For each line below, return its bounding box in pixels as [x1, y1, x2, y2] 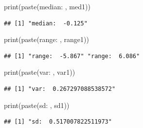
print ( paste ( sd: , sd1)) [4, 100, 70, 110]
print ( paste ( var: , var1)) [4, 67, 75, 77]
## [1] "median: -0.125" [4, 20, 88, 27]
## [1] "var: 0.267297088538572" [4, 85, 116, 92]
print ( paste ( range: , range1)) [4, 34, 89, 44]
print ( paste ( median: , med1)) [4, 1, 90, 11]
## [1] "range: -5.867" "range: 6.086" [4, 52, 140, 60]
